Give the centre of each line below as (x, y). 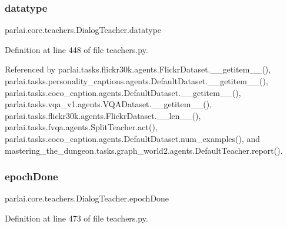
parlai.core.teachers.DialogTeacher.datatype (83, 30)
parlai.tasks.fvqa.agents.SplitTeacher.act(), (81, 127)
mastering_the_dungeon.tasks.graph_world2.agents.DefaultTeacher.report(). (144, 150)
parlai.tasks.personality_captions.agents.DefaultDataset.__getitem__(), (136, 81)
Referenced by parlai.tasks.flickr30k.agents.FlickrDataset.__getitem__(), (138, 69)
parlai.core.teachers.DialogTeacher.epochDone (87, 198)
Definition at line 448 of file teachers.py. (76, 49)
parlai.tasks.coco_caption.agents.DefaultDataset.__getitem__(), (123, 92)
